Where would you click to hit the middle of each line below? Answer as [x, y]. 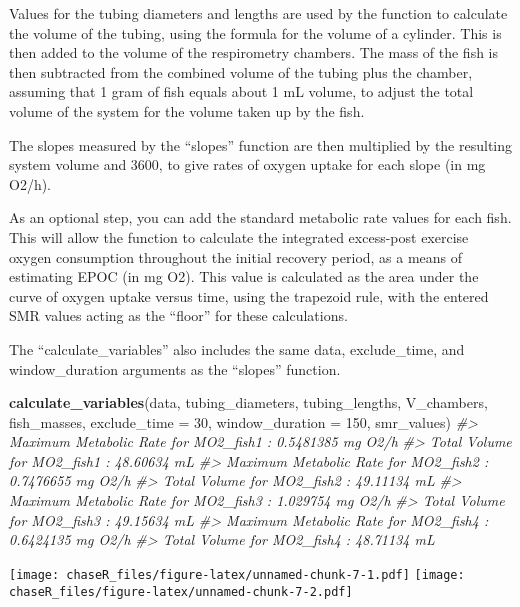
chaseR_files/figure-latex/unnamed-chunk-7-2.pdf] [181, 591]
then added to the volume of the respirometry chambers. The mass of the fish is [254, 52]
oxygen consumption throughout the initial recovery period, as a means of [236, 256]
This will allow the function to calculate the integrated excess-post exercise [239, 236]
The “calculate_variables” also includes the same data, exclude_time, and [237, 348]
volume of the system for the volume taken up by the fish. [187, 110]
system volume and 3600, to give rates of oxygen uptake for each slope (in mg [247, 164]
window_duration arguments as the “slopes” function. [175, 368]
